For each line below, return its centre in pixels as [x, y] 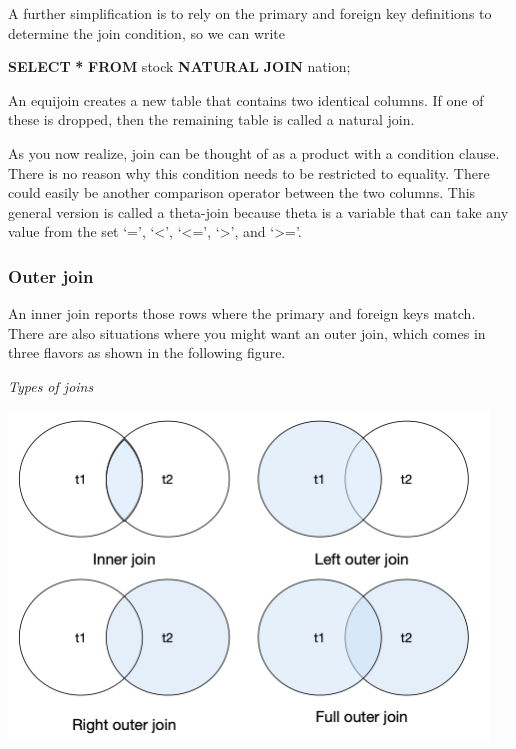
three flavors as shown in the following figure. [147, 352]
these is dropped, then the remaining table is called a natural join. [211, 119]
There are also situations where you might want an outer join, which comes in [247, 332]
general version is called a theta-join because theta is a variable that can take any [258, 211]
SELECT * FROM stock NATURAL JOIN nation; [179, 66]
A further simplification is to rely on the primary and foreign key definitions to [250, 13]
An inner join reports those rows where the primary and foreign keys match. [242, 313]
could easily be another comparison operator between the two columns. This [242, 192]
